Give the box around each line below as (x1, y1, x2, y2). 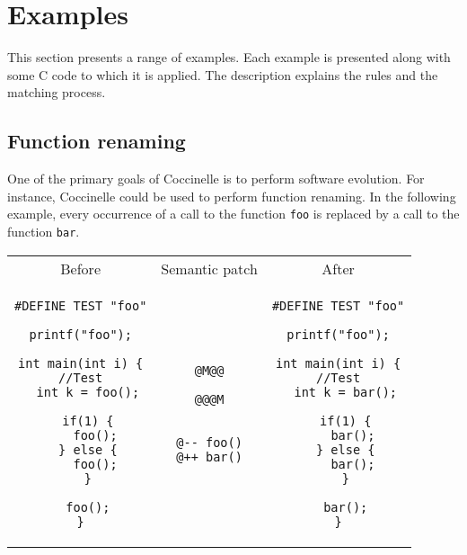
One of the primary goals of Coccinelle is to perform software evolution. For (7, 169, 425, 188)
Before (60, 257, 101, 279)
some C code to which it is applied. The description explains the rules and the (7, 65, 438, 84)
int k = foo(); (36, 384, 140, 399)
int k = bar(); (294, 384, 398, 399)
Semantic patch (161, 257, 258, 279)
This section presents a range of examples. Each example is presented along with (7, 48, 451, 67)
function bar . (7, 221, 80, 240)
